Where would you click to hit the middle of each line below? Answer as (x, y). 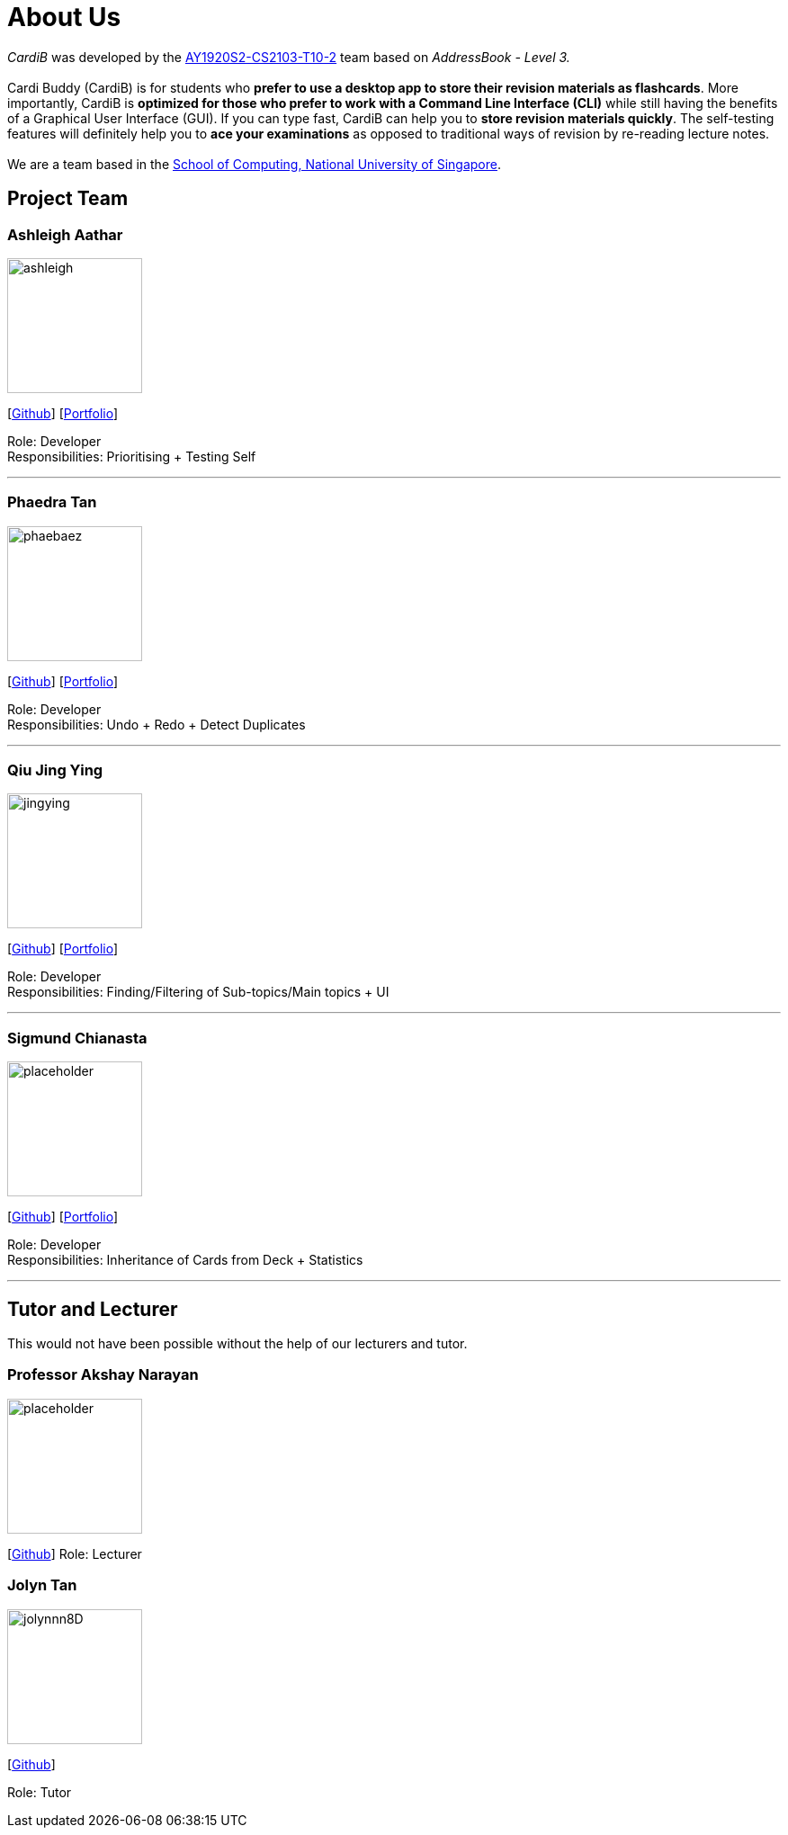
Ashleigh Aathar (65, 234)
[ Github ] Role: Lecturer (75, 1553)
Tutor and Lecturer (93, 1309)
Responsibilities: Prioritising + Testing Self (132, 456)
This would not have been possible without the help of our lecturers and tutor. (237, 1344)
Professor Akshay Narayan (103, 1375)
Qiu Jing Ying (55, 770)
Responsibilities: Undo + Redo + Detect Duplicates (157, 724)
